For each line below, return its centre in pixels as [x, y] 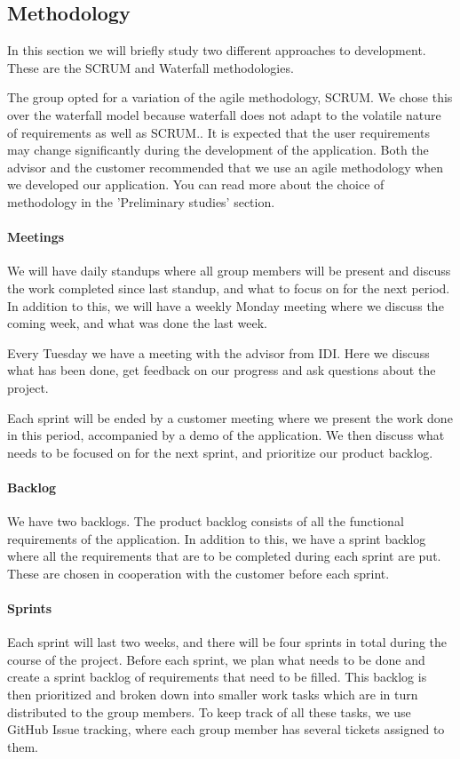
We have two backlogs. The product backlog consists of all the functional [206, 521]
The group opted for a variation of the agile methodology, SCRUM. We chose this [230, 97]
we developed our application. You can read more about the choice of [196, 184]
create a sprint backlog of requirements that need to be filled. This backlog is [217, 677]
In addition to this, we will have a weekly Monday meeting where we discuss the [226, 305]
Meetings [36, 237]
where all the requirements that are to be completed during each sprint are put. [224, 556]
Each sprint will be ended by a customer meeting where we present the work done [230, 417]
